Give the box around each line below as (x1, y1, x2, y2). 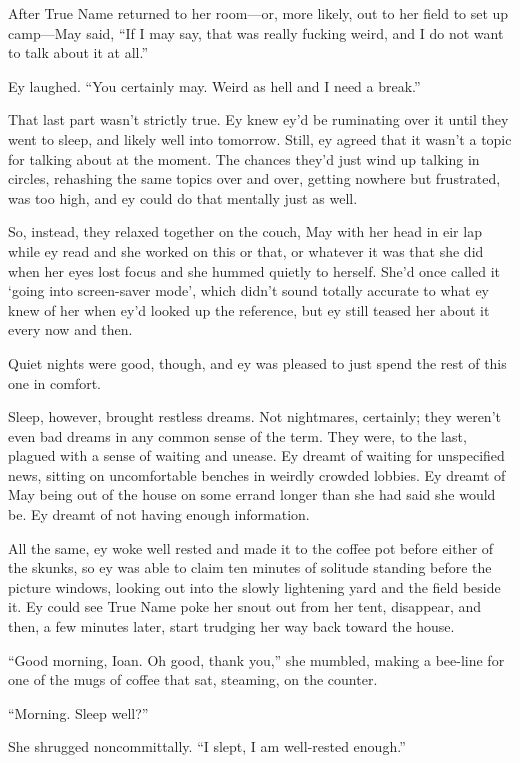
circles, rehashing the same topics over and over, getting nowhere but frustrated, (8, 168, 501, 189)
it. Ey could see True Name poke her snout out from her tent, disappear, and (8, 596, 482, 617)
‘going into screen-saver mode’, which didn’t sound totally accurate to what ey (8, 280, 490, 301)
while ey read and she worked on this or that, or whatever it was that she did (8, 240, 484, 261)
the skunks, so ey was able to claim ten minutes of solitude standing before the (8, 557, 492, 578)
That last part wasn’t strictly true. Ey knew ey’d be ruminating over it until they (8, 109, 509, 130)
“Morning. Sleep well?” (8, 702, 149, 723)
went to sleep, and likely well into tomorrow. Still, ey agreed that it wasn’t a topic (8, 128, 512, 149)
